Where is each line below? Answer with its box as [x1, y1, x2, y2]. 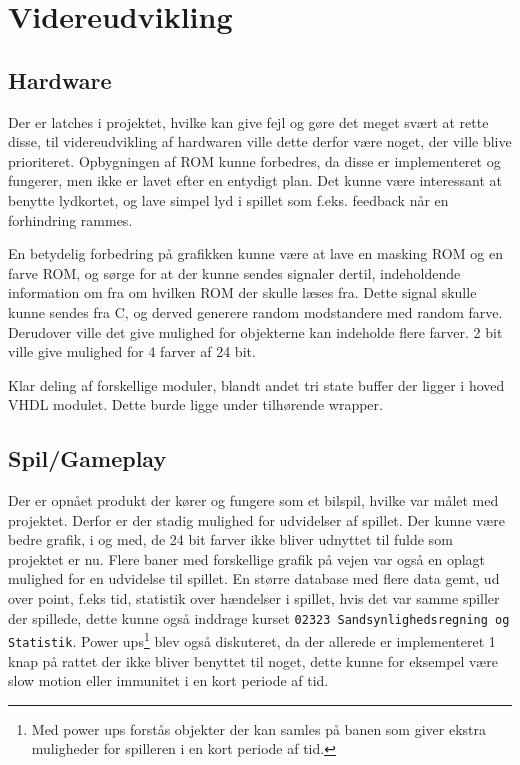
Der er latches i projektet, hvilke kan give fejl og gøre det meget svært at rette [8, 111, 489, 132]
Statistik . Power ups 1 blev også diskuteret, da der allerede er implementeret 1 [8, 628, 496, 651]
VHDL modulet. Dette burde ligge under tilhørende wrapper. [8, 394, 383, 415]
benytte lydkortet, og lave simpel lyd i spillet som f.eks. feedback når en [8, 189, 449, 210]
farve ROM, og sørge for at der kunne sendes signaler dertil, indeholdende [8, 262, 461, 283]
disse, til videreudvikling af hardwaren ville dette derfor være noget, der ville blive [8, 131, 512, 152]
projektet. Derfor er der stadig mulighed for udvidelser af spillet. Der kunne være [8, 509, 505, 530]
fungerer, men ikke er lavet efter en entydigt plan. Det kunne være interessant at [8, 170, 503, 191]
